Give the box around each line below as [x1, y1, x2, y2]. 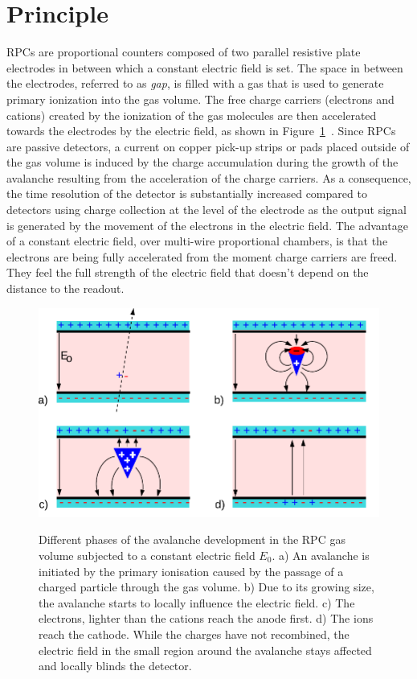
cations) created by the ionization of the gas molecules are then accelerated [6, 106, 377, 123]
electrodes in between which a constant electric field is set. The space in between [6, 59, 403, 76]
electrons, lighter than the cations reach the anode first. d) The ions [39, 610, 374, 627]
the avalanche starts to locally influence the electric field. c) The [39, 594, 355, 611]
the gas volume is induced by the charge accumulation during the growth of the [6, 154, 399, 171]
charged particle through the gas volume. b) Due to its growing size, [39, 578, 374, 595]
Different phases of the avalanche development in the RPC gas [39, 531, 345, 548]
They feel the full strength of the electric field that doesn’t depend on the [6, 264, 369, 281]
